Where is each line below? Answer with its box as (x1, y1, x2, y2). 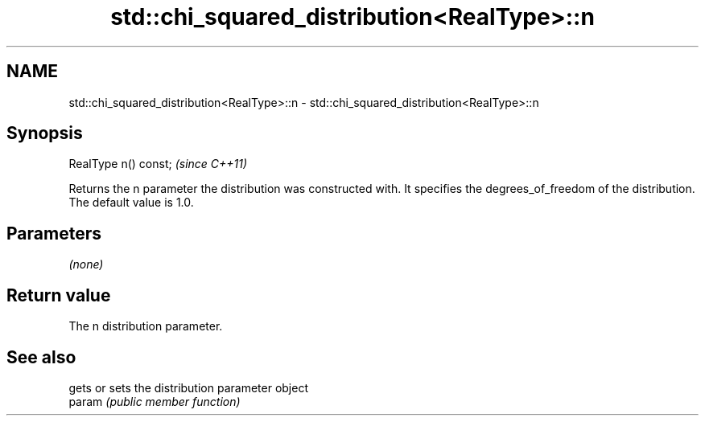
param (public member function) (68, 394, 241, 408)
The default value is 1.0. (68, 195, 194, 210)
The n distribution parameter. (68, 319, 223, 334)
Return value (6, 285, 111, 305)
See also (6, 346, 76, 367)
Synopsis (6, 123, 83, 144)
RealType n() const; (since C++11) (68, 157, 248, 171)
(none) (68, 257, 104, 272)
